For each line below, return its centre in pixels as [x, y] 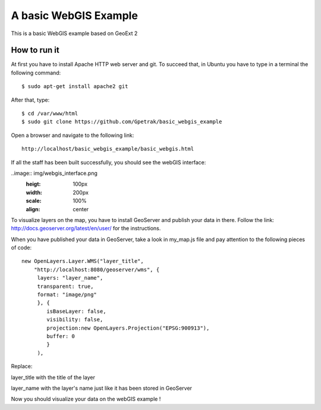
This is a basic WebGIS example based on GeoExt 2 [74, 33]
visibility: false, [75, 320]
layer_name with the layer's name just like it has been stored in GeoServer [102, 388]
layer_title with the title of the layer [53, 377]
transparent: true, [65, 286]
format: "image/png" [67, 295]
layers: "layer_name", [70, 278]
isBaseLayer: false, [76, 311]
